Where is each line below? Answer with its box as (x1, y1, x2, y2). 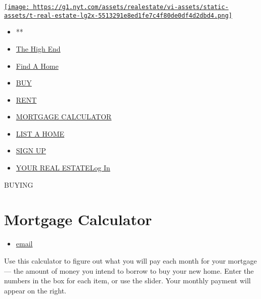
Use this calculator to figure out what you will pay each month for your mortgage (4, 255, 257, 266)
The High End (16, 43, 61, 54)
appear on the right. (4, 285, 66, 295)
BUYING (4, 179, 33, 190)
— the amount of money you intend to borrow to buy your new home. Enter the (4, 265, 254, 276)
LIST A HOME (16, 128, 65, 139)
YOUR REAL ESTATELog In (16, 162, 110, 173)
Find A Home (16, 60, 59, 71)
